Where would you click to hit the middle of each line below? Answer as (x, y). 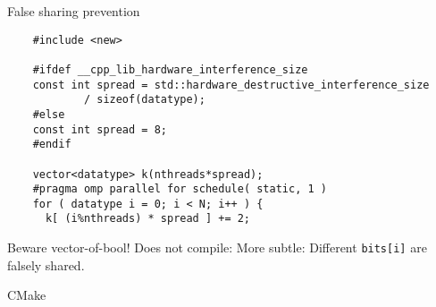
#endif (52, 145)
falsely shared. (46, 264)
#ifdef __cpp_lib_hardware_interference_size (170, 69)
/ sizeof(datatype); (144, 100)
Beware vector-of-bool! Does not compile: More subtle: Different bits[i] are (217, 247)
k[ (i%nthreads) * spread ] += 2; (148, 219)
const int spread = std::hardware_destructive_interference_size (231, 85)
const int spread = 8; (100, 129)
